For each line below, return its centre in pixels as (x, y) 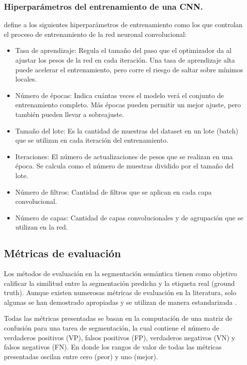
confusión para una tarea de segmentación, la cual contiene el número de (112, 328)
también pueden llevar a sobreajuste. (70, 114)
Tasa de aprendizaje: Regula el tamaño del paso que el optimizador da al (123, 50)
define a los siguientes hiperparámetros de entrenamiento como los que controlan (123, 25)
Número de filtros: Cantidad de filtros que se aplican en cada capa (113, 191)
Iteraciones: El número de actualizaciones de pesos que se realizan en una (124, 156)
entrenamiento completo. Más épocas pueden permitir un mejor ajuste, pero (128, 105)
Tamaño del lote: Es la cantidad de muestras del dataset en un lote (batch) (127, 130)
